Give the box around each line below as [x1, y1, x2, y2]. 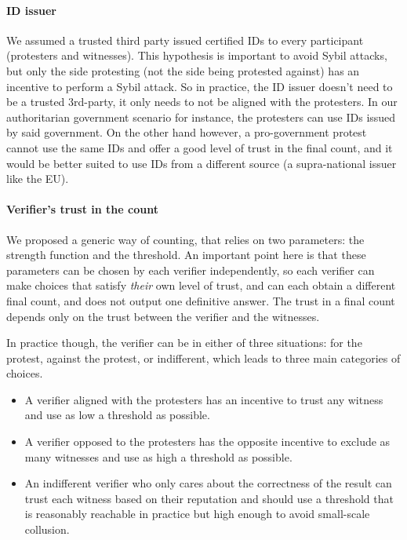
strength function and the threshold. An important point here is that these [6, 246, 366, 263]
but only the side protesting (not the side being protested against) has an [6, 62, 360, 78]
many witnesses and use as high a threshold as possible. [24, 448, 293, 465]
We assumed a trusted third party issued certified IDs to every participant [6, 31, 364, 48]
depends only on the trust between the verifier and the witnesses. [6, 308, 320, 324]
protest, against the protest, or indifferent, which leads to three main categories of [6, 349, 401, 366]
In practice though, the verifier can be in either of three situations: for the [6, 334, 362, 351]
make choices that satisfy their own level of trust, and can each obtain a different [6, 277, 396, 294]
